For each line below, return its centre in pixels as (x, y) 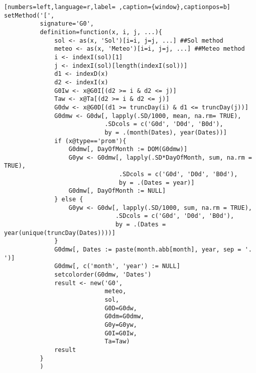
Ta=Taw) (117, 342)
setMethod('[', (29, 15)
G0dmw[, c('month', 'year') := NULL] (117, 266)
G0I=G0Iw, (121, 333)
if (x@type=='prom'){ (90, 141)
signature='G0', (67, 24)
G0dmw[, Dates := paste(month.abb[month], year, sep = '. (153, 250)
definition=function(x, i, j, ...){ (101, 32)
